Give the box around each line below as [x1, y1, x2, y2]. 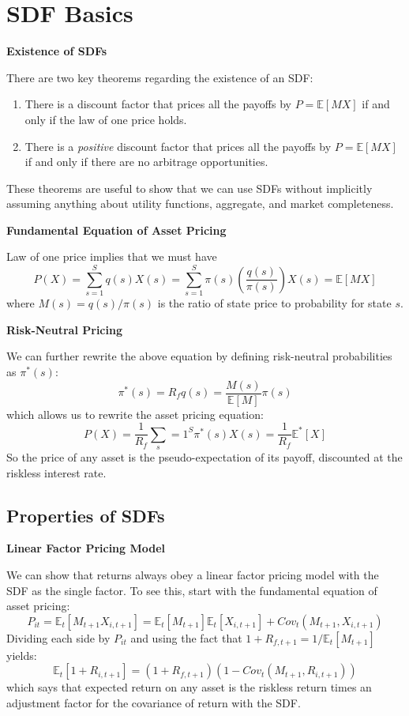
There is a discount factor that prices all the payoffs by [24, 96, 291, 112]
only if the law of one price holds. [24, 111, 187, 127]
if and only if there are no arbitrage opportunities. [24, 153, 268, 170]
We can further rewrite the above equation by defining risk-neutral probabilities [6, 348, 392, 364]
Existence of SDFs [6, 43, 107, 59]
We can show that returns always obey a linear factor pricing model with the [6, 567, 379, 583]
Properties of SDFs [6, 503, 165, 527]
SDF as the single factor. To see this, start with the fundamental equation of [6, 582, 377, 598]
